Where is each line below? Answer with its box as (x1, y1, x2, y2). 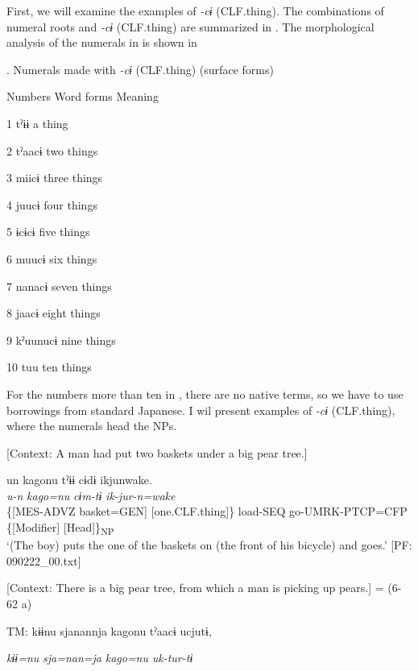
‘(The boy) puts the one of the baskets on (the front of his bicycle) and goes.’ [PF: (6, 536, 412, 553)
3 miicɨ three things (6, 169, 103, 186)
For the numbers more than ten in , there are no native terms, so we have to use (6, 385, 404, 402)
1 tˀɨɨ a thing (6, 114, 68, 131)
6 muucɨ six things (6, 250, 97, 267)
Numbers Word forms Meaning (6, 88, 159, 105)
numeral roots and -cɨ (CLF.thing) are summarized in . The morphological (6, 18, 375, 35)
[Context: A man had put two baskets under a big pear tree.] (6, 444, 308, 461)
